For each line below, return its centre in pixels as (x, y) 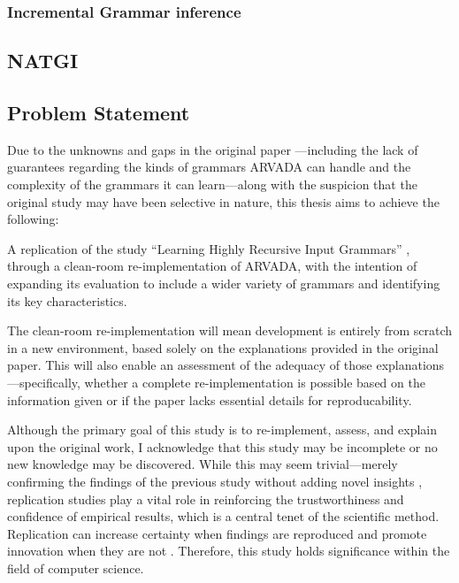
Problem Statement (99, 113)
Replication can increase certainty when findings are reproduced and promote (217, 533)
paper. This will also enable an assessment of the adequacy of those (190, 365)
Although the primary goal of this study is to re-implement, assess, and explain (222, 430)
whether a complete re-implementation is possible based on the (255, 382)
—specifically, (44, 382)
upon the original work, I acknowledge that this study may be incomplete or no (222, 446)
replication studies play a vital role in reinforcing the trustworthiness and (206, 499)
